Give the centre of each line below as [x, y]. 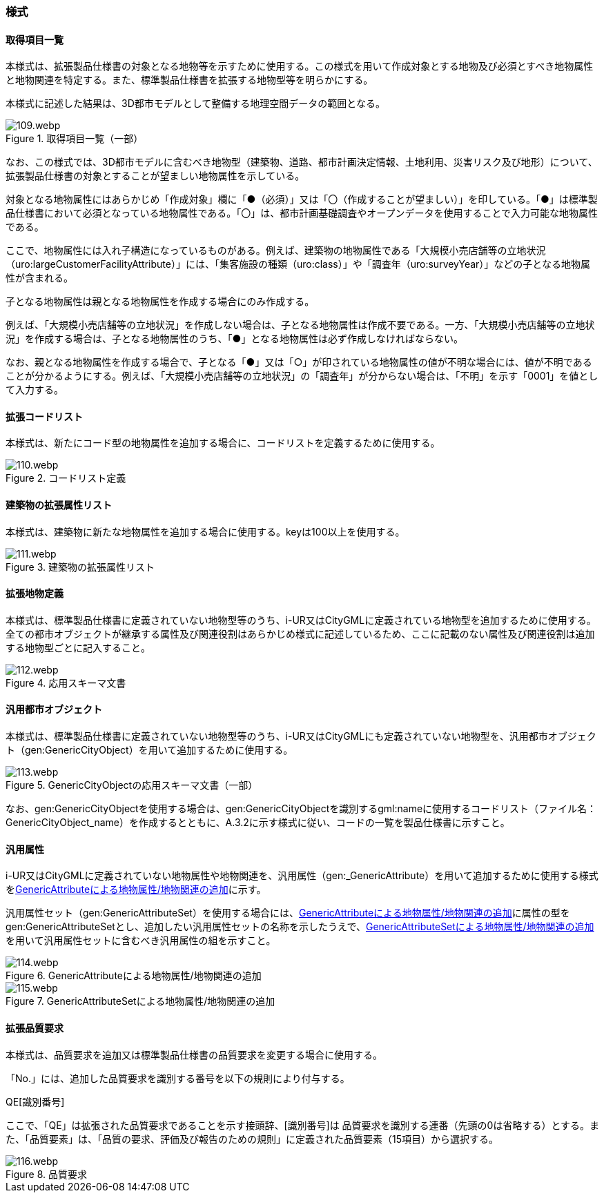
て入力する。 [35, 390]
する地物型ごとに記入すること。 [78, 647]
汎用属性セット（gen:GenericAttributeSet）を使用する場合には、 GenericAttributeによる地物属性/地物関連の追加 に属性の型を [288, 913]
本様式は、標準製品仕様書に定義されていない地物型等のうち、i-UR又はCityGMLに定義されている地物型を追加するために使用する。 [301, 620]
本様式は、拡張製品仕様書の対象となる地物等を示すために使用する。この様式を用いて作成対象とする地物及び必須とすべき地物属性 [300, 66]
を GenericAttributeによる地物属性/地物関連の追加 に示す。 [136, 890]
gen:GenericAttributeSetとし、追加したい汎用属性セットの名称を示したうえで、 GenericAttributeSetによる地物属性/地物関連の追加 [300, 927]
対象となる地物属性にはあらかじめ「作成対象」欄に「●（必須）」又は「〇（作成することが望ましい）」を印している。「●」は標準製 [302, 199]
